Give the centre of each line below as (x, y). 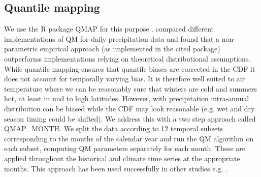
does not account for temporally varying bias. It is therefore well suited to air (125, 79)
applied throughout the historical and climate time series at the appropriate (122, 158)
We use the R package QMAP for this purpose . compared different (109, 29)
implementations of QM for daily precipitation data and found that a (112, 38)
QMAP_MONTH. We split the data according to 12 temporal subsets (114, 128)
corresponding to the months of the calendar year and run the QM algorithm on (129, 138)
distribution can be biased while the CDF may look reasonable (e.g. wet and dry (129, 108)
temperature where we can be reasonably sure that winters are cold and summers (131, 88)
